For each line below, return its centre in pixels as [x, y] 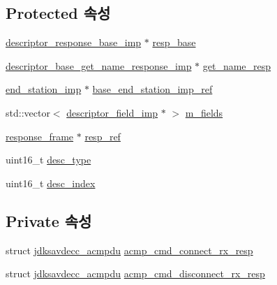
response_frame [40, 136]
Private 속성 [49, 220]
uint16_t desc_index [51, 183]
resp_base [174, 42]
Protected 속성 [58, 13]
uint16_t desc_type [48, 160]
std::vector [28, 112]
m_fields [204, 112]
